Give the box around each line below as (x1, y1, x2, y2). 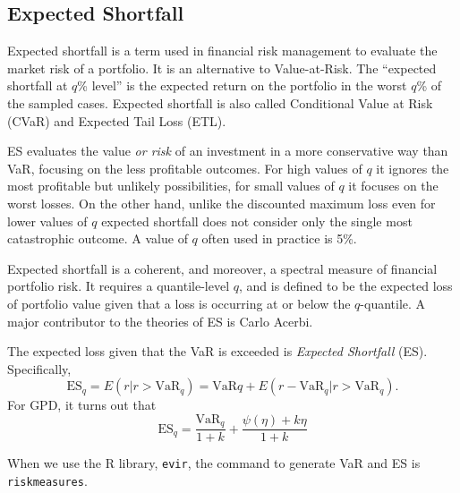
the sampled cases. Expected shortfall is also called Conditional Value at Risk (7, 93, 433, 112)
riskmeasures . (7, 472, 88, 490)
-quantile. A (360, 293, 426, 312)
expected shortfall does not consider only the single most (101, 211, 413, 230)
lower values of (7, 211, 88, 230)
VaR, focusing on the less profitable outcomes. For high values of (7, 158, 362, 177)
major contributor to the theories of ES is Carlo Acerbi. (7, 311, 313, 330)
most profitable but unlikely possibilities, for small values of (7, 176, 335, 195)
